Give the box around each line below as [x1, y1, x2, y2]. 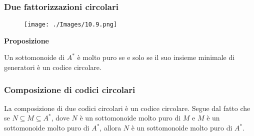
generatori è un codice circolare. [4, 62, 101, 72]
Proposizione [4, 35, 49, 45]
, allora [99, 122, 121, 133]
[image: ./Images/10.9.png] [24, 21, 117, 28]
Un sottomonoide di [4, 52, 65, 62]
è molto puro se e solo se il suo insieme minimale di [77, 52, 235, 62]
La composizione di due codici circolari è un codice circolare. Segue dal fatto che [4, 102, 250, 113]
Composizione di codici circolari [4, 83, 135, 95]
